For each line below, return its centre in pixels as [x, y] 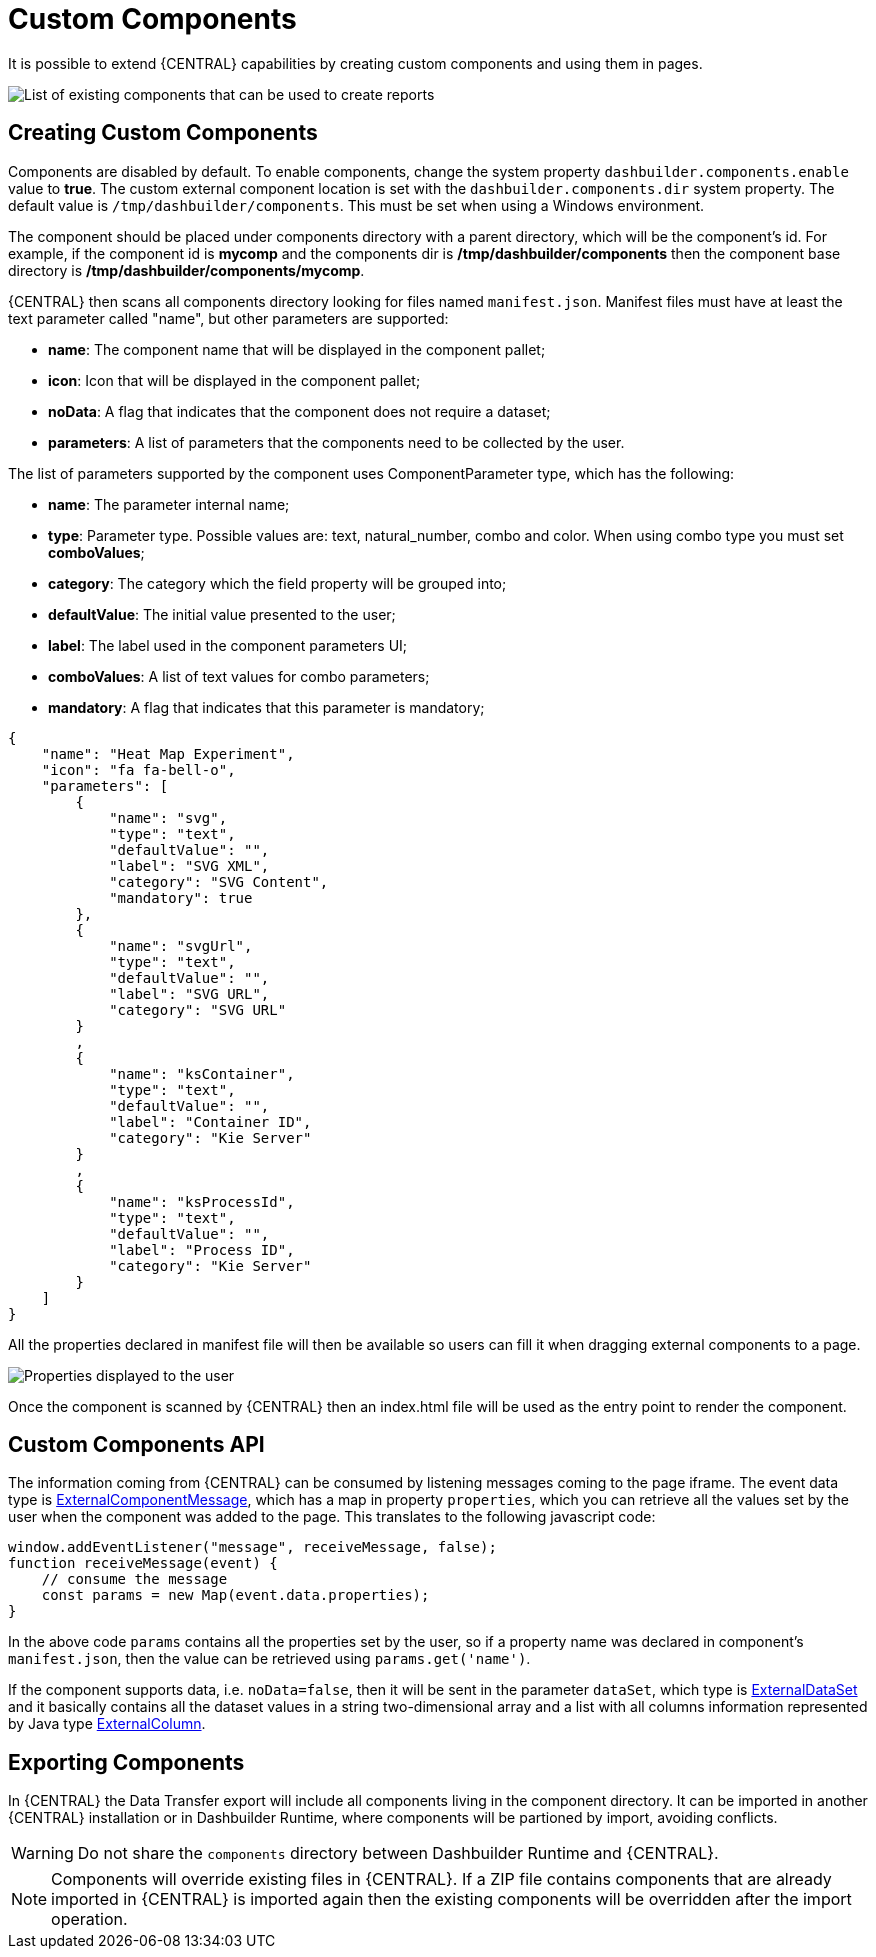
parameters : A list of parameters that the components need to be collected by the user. [336, 442]
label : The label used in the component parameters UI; [228, 645]
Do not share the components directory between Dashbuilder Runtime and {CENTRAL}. [398, 1853]
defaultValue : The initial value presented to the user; [222, 614]
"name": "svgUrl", [181, 945]
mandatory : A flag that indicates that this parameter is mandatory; [266, 707]
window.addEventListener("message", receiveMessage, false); [252, 1547]
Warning [42, 1853]
